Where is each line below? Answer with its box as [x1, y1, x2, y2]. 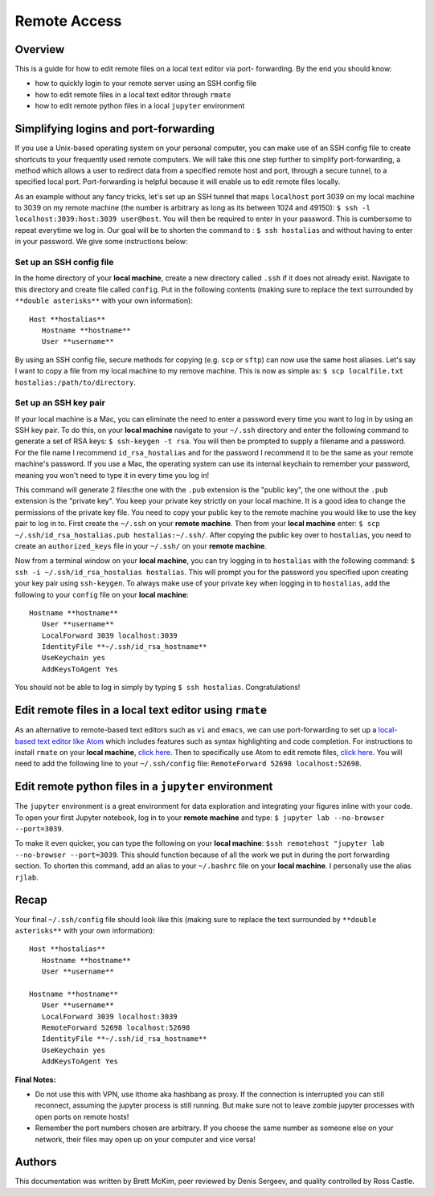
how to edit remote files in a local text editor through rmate [35, 89, 232, 100]
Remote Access [14, 12, 122, 30]
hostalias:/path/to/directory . [14, 378, 137, 387]
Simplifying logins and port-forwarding [14, 122, 215, 136]
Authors [14, 1155, 57, 1169]
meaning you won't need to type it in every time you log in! [14, 470, 209, 480]
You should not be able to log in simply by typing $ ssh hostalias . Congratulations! [14, 683, 301, 692]
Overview [14, 43, 65, 56]
